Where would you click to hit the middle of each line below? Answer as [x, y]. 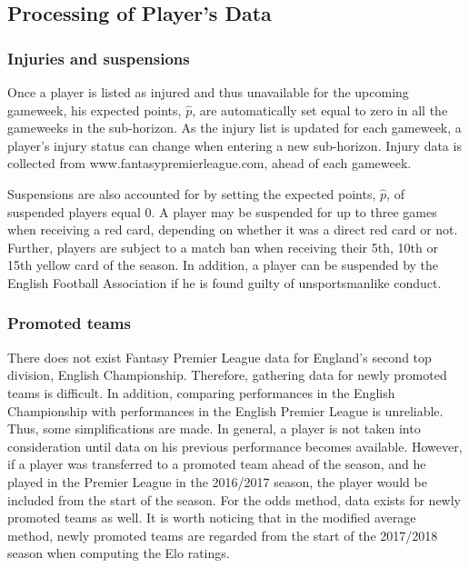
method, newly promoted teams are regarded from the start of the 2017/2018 [223, 535]
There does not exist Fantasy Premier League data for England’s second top [220, 357]
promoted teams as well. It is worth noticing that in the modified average [212, 518]
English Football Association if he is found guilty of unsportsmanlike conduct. [225, 282]
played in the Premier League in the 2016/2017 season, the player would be [217, 481]
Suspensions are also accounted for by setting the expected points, [192, 193]
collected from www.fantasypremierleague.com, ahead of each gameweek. [210, 163]
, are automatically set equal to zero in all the [320, 110]
